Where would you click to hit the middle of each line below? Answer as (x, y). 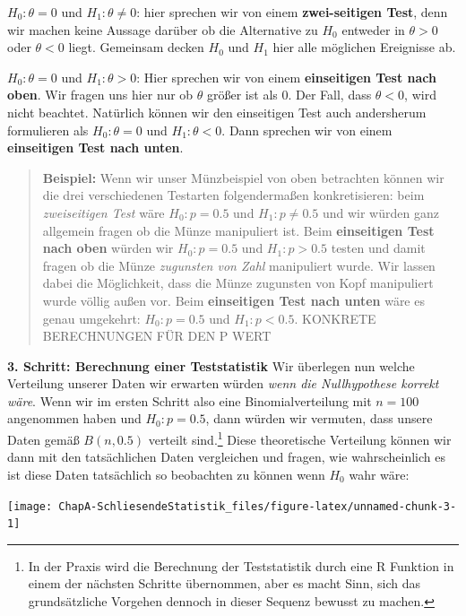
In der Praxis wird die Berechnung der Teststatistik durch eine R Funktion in (241, 565)
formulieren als (48, 130)
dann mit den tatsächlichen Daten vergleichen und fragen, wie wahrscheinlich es (226, 457)
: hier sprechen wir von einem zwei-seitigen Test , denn (292, 12)
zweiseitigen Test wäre (104, 212)
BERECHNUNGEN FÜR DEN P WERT (157, 336)
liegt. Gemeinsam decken (136, 47)
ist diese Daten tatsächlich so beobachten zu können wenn (166, 474)
